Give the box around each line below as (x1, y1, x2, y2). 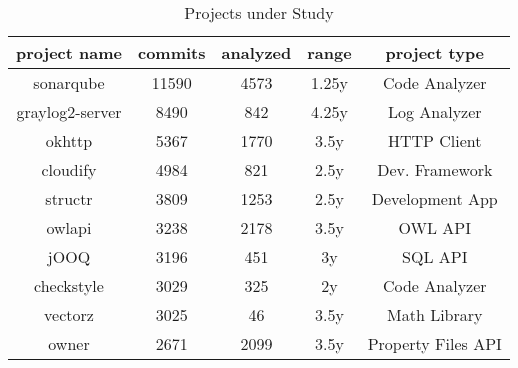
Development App (371, 187, 498, 210)
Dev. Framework (377, 158, 493, 181)
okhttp (45, 129, 93, 152)
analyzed (221, 41, 292, 64)
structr (45, 187, 93, 210)
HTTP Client (387, 129, 482, 152)
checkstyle (34, 274, 104, 297)
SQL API (402, 245, 468, 268)
